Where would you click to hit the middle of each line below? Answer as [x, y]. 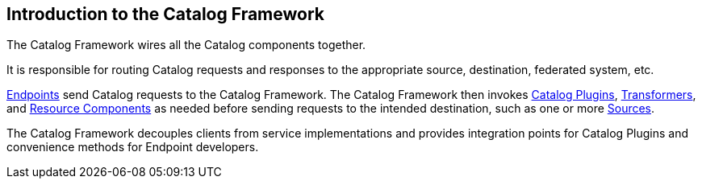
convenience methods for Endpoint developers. [133, 147]
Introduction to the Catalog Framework [165, 14]
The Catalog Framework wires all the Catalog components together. [186, 45]
